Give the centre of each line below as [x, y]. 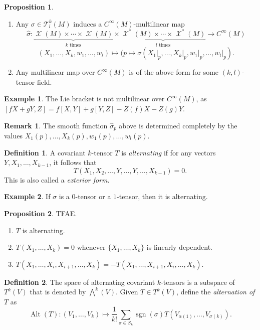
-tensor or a [93, 196]
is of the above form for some [174, 72]
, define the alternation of [216, 292]
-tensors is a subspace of [198, 282]
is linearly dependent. [180, 247]
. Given [127, 292]
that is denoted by [58, 292]
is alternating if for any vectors [169, 152]
